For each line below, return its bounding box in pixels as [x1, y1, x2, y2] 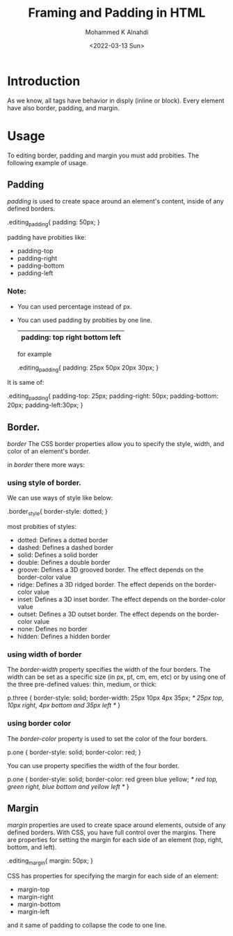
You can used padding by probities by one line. [17, 316, 152, 324]
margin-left [17, 907, 50, 916]
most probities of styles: [7, 523, 77, 531]
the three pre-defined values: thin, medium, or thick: [7, 680, 157, 689]
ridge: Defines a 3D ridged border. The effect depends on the [17, 581, 193, 589]
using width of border [7, 650, 82, 659]
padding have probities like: [7, 233, 87, 242]
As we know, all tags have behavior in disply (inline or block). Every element [7, 96, 225, 105]
